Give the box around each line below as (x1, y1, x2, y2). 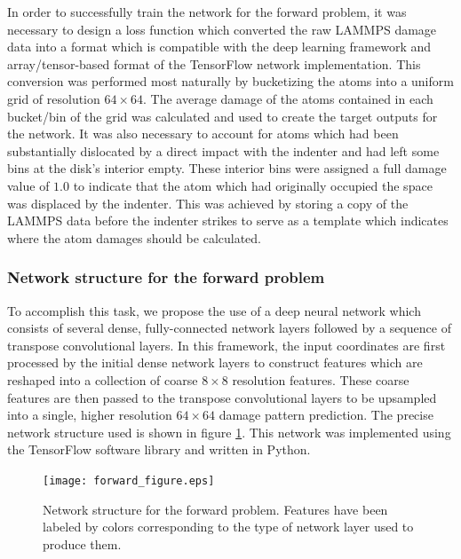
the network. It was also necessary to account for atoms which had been (7, 124, 399, 143)
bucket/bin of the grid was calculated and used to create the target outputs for (7, 106, 438, 125)
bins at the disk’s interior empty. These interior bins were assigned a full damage (7, 159, 447, 177)
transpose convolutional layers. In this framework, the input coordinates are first (7, 335, 446, 354)
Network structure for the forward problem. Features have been (43, 500, 388, 518)
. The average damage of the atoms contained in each (143, 89, 433, 107)
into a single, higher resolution (7, 405, 172, 424)
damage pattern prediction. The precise (219, 405, 433, 424)
